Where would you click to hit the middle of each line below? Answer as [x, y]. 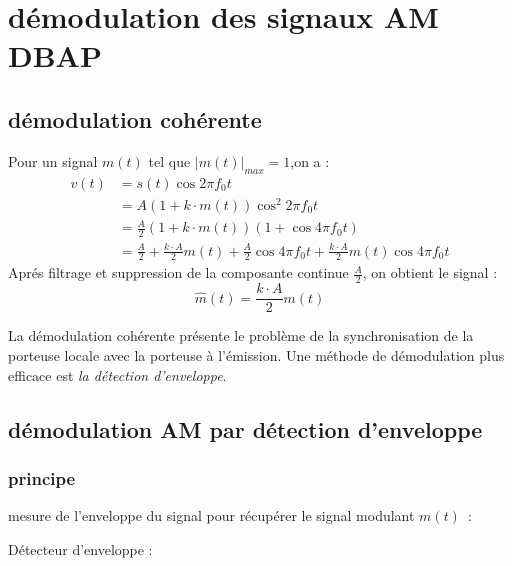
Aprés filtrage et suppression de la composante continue [178, 272]
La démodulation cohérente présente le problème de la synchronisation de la [241, 335]
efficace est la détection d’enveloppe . [117, 374]
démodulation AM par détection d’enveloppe [245, 428]
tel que [169, 160]
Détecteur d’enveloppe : [80, 548]
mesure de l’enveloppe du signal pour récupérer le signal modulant [211, 515]
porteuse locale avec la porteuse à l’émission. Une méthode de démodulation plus [256, 354]
